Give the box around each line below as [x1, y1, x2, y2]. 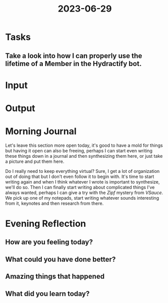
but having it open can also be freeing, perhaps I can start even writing [5, 147, 153, 154]
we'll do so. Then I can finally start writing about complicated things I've [5, 184, 155, 190]
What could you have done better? [5, 255, 116, 264]
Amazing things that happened [5, 272, 105, 281]
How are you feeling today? [5, 238, 93, 247]
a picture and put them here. [5, 158, 65, 164]
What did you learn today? [5, 289, 90, 298]
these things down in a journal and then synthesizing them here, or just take [5, 153, 163, 159]
